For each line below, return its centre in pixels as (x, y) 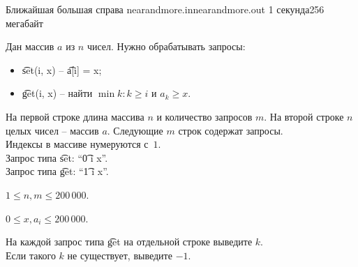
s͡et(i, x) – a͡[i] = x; (62, 69)
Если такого (31, 255)
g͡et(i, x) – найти (57, 93)
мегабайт (24, 23)
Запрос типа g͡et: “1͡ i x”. (57, 171)
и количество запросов (204, 116)
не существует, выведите (120, 255)
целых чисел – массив (52, 130)
